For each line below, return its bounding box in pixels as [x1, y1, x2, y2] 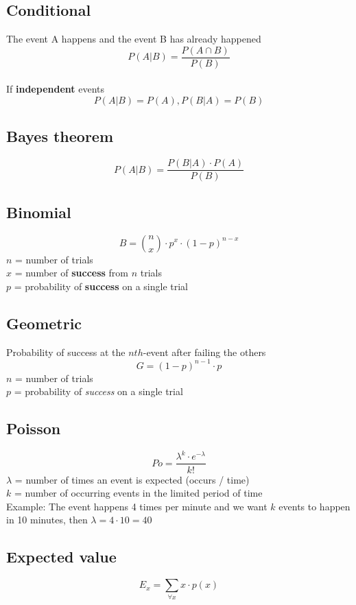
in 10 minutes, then [6, 512, 88, 527]
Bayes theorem [6, 126, 114, 147]
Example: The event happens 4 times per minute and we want [6, 499, 268, 513]
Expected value [6, 546, 117, 567]
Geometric [6, 312, 82, 333]
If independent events [6, 82, 104, 96]
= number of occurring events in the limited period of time [14, 486, 263, 500]
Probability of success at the [6, 344, 126, 359]
